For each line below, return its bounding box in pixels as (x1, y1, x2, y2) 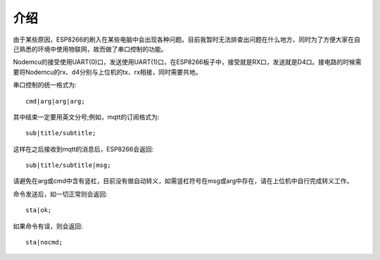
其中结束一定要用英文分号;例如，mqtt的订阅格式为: (13, 113, 160, 121)
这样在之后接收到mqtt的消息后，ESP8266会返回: (13, 144, 154, 153)
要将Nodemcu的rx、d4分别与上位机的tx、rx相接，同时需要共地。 (13, 68, 202, 76)
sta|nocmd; (25, 238, 63, 247)
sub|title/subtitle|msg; (25, 161, 111, 169)
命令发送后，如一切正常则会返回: (13, 190, 108, 198)
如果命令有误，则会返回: (13, 222, 84, 230)
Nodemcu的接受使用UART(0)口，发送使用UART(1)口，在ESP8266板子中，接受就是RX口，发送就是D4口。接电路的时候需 (13, 58, 362, 66)
